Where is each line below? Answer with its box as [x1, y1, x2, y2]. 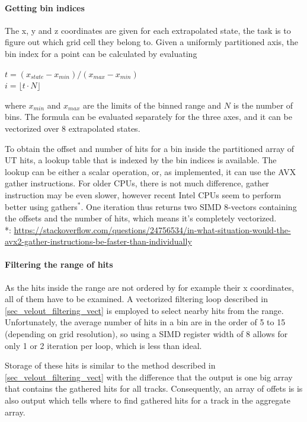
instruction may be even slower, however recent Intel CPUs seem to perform [5, 188, 282, 201]
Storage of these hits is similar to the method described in [5, 359, 216, 372]
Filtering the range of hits [5, 258, 113, 271]
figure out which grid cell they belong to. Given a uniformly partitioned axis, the [5, 36, 299, 48]
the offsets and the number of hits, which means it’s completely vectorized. [5, 212, 277, 224]
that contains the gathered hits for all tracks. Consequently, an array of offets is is [5, 382, 303, 395]
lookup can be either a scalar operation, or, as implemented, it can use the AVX [5, 165, 296, 177]
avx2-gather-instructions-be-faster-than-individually [5, 235, 192, 248]
